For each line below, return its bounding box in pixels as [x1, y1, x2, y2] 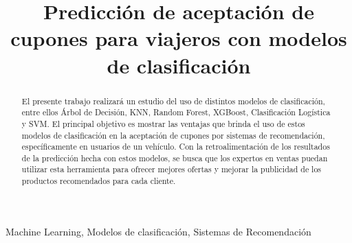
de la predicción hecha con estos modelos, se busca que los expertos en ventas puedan [21, 152, 328, 163]
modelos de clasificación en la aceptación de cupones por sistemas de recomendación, [21, 129, 325, 141]
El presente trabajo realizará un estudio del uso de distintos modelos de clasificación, [21, 95, 325, 106]
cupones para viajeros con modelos [10, 24, 347, 52]
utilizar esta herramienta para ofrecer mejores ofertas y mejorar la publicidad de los [21, 163, 322, 175]
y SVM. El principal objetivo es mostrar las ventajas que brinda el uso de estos [21, 117, 305, 129]
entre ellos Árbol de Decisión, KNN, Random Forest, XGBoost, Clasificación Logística [21, 106, 331, 118]
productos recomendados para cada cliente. [21, 175, 176, 187]
